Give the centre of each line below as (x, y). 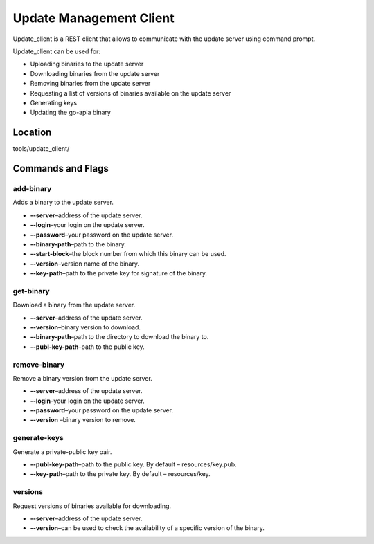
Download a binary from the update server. (74, 305)
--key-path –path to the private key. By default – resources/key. (120, 474)
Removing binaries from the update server (90, 84)
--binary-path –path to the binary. (78, 244)
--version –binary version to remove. (83, 420)
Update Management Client (93, 18)
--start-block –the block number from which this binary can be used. (128, 254)
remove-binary (39, 365)
